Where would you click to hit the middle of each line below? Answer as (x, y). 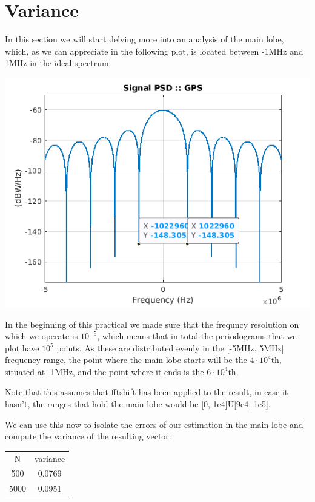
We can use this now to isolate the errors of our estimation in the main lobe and (154, 424)
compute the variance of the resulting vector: (88, 436)
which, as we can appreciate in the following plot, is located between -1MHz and (154, 51)
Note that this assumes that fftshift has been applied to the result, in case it (147, 392)
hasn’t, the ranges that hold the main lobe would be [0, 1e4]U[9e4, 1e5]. (138, 404)
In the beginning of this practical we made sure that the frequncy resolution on (152, 324)
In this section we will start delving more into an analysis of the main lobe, (144, 39)
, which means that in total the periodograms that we (197, 336)
